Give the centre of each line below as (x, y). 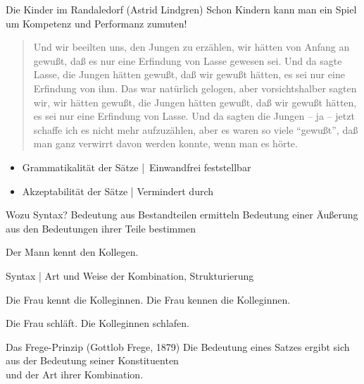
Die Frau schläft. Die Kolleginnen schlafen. (98, 323)
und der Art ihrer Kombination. (75, 374)
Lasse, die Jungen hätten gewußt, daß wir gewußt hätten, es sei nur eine (189, 74)
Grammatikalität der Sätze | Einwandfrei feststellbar (137, 167)
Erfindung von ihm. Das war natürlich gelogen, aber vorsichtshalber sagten (195, 88)
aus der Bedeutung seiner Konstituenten (92, 360)
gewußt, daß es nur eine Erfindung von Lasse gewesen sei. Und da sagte (188, 60)
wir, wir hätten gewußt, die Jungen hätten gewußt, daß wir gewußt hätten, (195, 102)
